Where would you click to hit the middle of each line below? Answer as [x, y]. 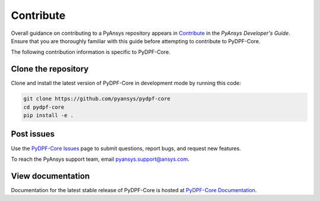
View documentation [50, 176]
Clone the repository [50, 69]
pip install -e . [49, 115]
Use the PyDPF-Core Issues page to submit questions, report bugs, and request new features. [126, 148]
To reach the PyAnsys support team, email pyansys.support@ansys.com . [100, 159]
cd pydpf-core [44, 107]
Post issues [33, 134]
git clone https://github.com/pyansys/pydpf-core [97, 99]
